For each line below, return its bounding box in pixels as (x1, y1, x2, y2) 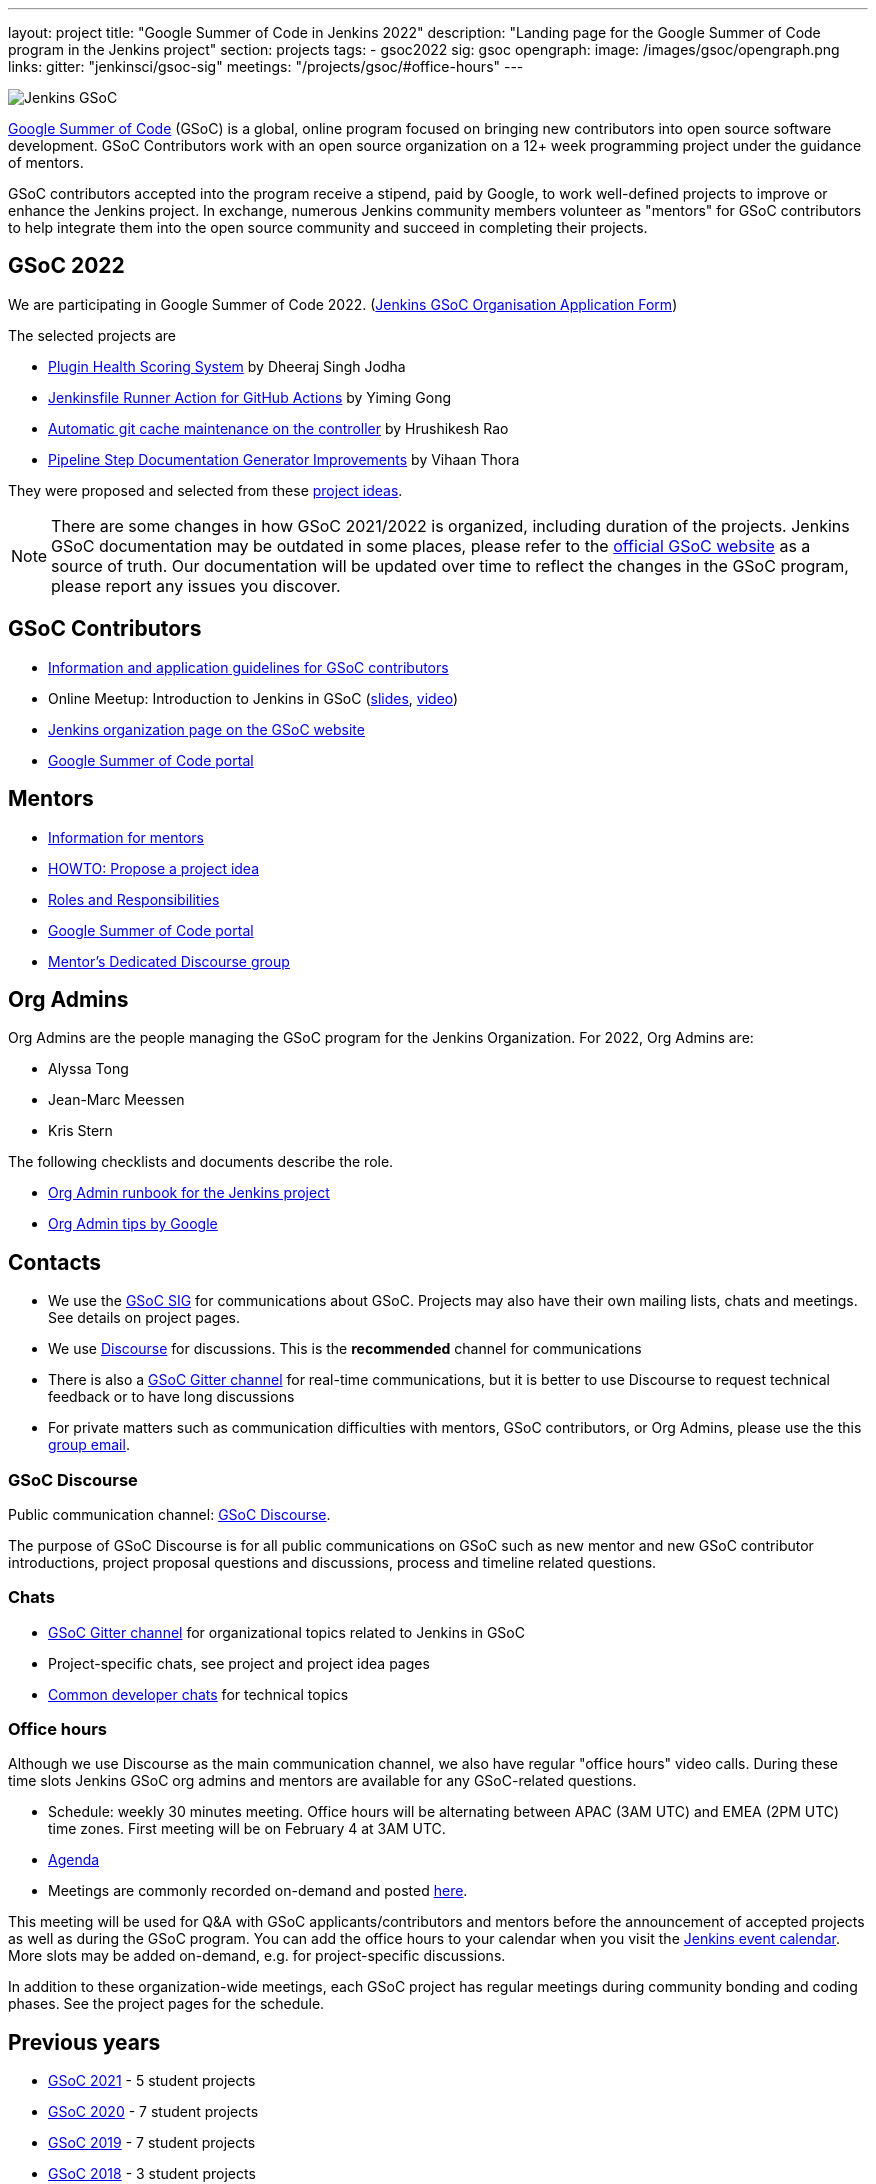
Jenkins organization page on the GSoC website (48, 720, 365, 738)
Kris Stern (48, 1122, 113, 1140)
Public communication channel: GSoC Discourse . (8, 1505, 331, 1523)
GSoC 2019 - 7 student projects (48, 2134, 256, 2152)
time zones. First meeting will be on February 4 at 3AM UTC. (48, 1820, 446, 1838)
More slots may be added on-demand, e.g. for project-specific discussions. (8, 1947, 506, 1965)
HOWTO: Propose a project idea (48, 859, 260, 877)
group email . (48, 1436, 130, 1454)
